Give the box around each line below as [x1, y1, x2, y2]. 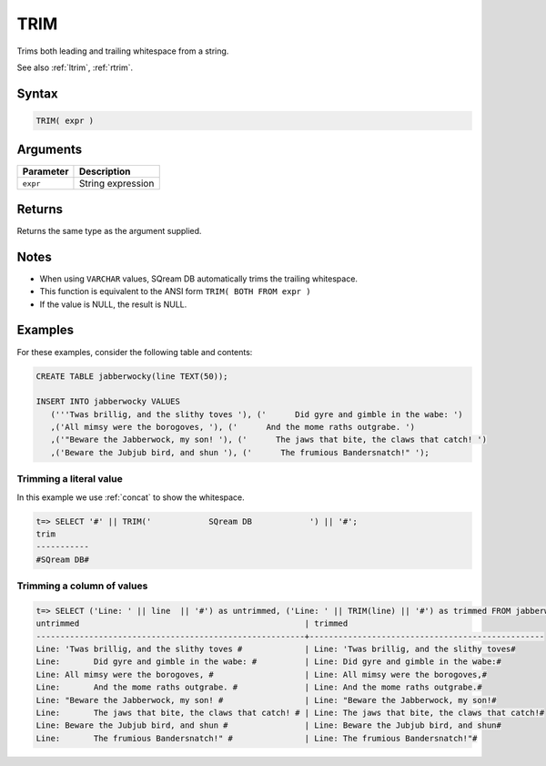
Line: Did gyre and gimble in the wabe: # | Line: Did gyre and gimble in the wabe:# [35, 657, 502, 667]
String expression [78, 178, 155, 190]
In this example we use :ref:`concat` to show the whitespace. [16, 492, 245, 503]
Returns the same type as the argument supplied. [16, 225, 202, 236]
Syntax [16, 86, 58, 101]
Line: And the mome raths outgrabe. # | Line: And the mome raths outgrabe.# [35, 682, 482, 692]
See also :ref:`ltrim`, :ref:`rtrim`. [16, 62, 134, 73]
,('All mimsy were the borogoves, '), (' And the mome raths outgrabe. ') [50, 422, 416, 433]
